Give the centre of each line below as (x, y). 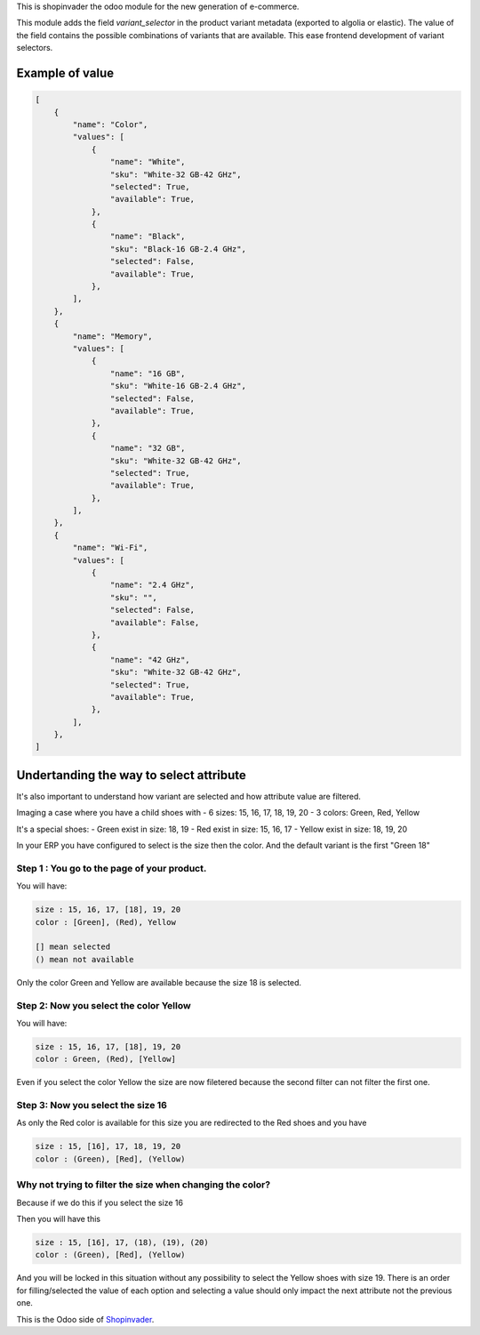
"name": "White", (148, 162)
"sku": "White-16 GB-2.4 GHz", (178, 386)
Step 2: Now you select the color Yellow (104, 1005)
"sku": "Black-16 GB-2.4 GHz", (178, 249)
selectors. (35, 48)
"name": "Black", (148, 237)
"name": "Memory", (112, 336)
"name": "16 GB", (148, 373)
